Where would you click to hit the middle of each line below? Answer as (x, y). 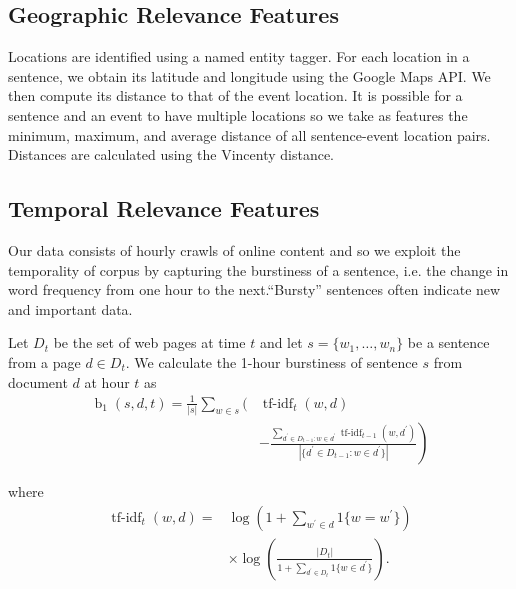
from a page (44, 361)
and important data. (70, 308)
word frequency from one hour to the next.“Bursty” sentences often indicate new (254, 289)
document (38, 381)
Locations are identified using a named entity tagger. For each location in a (239, 56)
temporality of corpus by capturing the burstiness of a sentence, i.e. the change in (258, 269)
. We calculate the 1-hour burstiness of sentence (271, 361)
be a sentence (448, 342)
